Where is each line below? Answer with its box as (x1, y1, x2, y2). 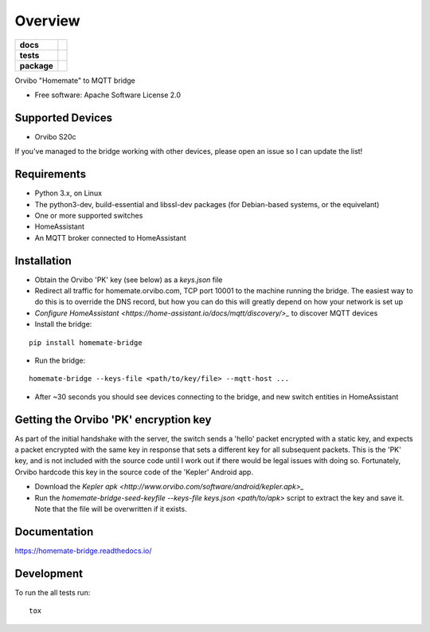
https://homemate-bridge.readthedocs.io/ (14, 546, 152, 555)
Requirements (14, 167, 87, 181)
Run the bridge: (34, 355, 86, 365)
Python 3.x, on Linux (34, 188, 103, 198)
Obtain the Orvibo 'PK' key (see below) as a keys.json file (34, 275, 223, 285)
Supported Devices (14, 111, 113, 124)
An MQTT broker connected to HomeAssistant (34, 233, 186, 242)
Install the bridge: (34, 320, 92, 329)
